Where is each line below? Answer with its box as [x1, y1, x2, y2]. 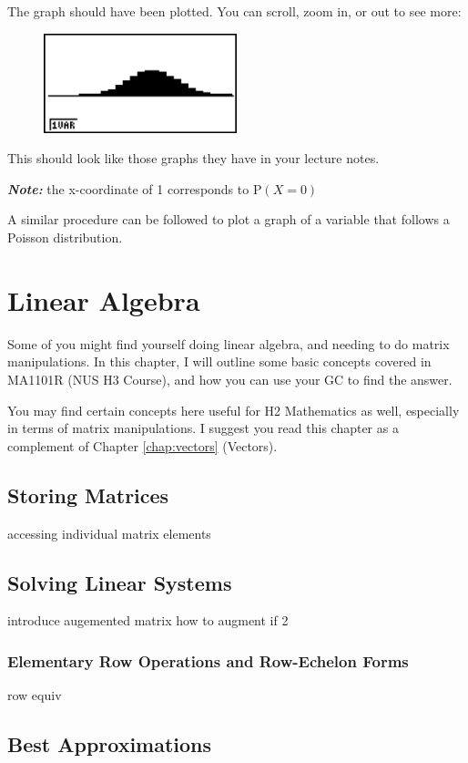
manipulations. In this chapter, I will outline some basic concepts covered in [7, 352, 432, 371]
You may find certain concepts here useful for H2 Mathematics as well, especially [7, 400, 460, 419]
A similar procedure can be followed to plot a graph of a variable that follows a [7, 210, 450, 229]
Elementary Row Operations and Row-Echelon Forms [7, 649, 409, 672]
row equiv [7, 686, 62, 705]
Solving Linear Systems [7, 568, 232, 596]
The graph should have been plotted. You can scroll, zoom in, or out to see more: [7, 2, 462, 20]
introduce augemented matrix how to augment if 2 [7, 611, 289, 630]
